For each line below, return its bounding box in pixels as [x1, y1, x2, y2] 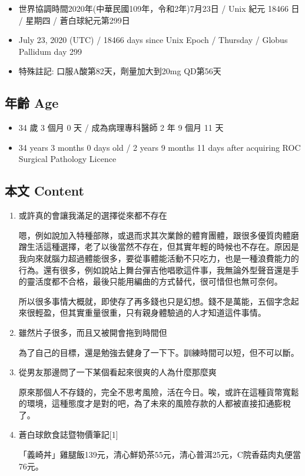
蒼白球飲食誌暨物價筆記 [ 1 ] [18, 428, 118, 441]
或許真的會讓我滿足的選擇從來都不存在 [18, 209, 167, 222]
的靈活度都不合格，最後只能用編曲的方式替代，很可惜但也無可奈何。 [18, 275, 283, 287]
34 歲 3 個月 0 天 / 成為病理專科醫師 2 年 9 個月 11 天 [18, 121, 224, 134]
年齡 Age [5, 94, 59, 112]
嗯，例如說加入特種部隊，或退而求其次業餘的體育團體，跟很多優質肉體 [18, 229, 291, 241]
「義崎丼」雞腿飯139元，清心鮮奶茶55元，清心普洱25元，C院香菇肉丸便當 [18, 448, 301, 461]
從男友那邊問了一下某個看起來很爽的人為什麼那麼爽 [18, 366, 217, 378]
